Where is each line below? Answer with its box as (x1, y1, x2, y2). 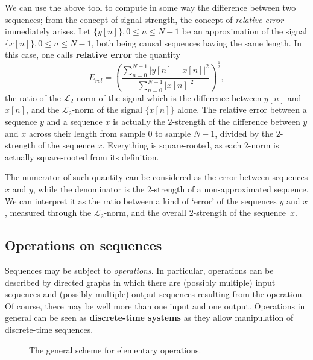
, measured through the (5, 206, 92, 219)
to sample (155, 127, 191, 139)
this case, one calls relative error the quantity (5, 48, 180, 61)
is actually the (113, 115, 165, 128)
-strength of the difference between (172, 115, 300, 128)
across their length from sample (28, 127, 145, 139)
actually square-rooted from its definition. (5, 150, 159, 163)
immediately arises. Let (5, 25, 91, 37)
